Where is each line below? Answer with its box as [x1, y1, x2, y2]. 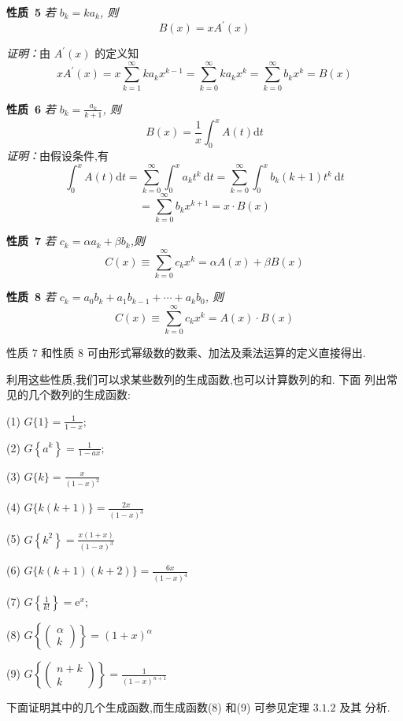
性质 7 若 [6, 232, 56, 249]
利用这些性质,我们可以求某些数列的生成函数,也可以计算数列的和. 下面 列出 [6, 370, 386, 387]
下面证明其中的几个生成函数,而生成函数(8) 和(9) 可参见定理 [6, 699, 309, 715]
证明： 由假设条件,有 [6, 147, 109, 163]
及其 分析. [339, 699, 390, 715]
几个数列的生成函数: [28, 386, 131, 403]
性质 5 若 [6, 4, 56, 20]
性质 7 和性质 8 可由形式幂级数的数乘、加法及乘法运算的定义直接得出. [6, 344, 366, 360]
